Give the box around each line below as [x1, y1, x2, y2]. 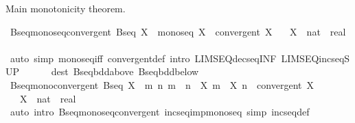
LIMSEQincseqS [281, 51, 350, 65]
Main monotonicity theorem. [5, 1, 126, 15]
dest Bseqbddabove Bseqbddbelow [51, 64, 199, 79]
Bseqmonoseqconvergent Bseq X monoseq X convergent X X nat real [10, 24, 346, 38]
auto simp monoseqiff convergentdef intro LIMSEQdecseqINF [10, 51, 277, 65]
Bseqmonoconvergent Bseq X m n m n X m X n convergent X [10, 77, 314, 92]
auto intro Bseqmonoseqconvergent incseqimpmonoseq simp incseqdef [10, 105, 310, 119]
